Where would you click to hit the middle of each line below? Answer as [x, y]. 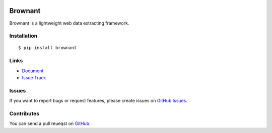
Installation [23, 36]
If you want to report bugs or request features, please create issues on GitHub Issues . [98, 101]
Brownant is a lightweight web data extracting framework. [69, 23]
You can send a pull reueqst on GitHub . [50, 123]
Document [33, 71]
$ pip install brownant [48, 48]
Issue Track [34, 78]
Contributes [24, 113]
